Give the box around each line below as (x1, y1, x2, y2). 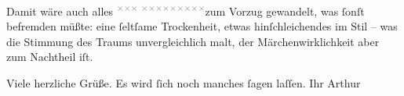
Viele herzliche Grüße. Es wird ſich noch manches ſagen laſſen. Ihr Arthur (6, 75, 361, 91)
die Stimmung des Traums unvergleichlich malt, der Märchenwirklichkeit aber (6, 33, 380, 49)
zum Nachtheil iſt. (6, 48, 93, 65)
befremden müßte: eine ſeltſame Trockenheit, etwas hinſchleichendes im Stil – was (6, 18, 398, 34)
